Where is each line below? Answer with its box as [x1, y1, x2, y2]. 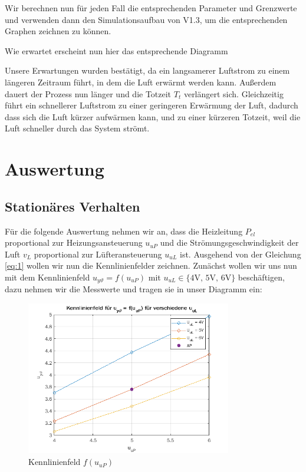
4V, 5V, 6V [190, 273, 232, 282]
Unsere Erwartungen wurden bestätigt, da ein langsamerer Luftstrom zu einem [5, 64, 290, 77]
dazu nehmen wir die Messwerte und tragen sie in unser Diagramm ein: [5, 283, 262, 295]
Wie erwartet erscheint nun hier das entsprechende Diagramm [5, 44, 228, 57]
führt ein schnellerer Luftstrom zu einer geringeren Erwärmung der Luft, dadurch [5, 99, 298, 111]
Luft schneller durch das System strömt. [5, 122, 150, 134]
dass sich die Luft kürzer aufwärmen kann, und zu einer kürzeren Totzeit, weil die [5, 110, 301, 123]
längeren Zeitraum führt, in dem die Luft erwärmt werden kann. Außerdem [5, 75, 277, 88]
